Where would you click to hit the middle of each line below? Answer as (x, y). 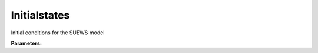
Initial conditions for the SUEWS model (58, 33)
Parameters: (26, 43)
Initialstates (40, 15)
